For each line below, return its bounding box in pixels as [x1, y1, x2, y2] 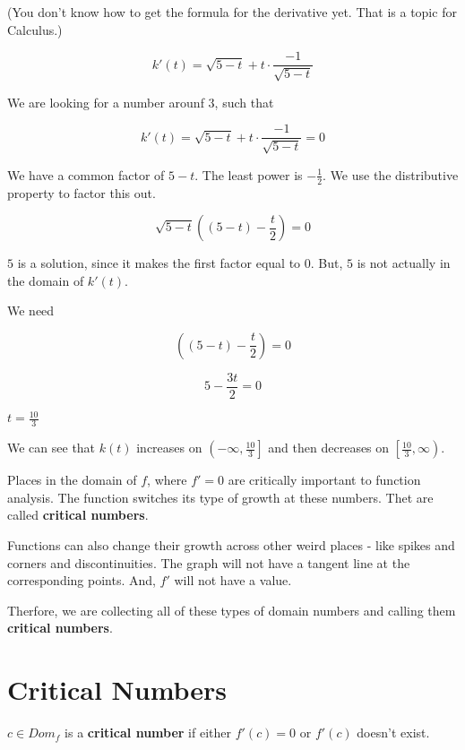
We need [7, 301, 55, 320]
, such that [214, 92, 274, 111]
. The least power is [194, 165, 303, 184]
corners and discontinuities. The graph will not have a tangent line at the [7, 553, 410, 572]
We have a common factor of [7, 165, 165, 184]
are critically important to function [228, 470, 421, 489]
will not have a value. [174, 571, 292, 590]
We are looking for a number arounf [7, 92, 204, 111]
